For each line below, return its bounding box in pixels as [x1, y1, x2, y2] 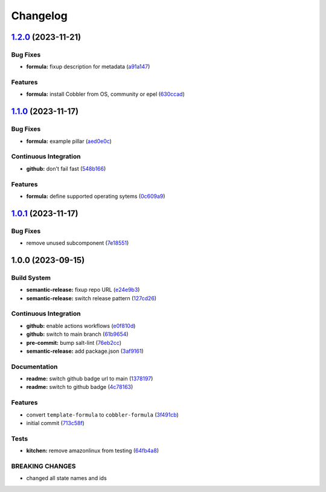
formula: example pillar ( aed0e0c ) [26, 137, 112, 145]
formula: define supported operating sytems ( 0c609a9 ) [26, 192, 165, 200]
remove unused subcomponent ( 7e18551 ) [26, 239, 129, 247]
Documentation [11, 362, 58, 371]
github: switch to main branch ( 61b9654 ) [26, 330, 129, 338]
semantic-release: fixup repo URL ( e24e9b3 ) [26, 286, 140, 294]
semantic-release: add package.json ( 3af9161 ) [26, 347, 144, 355]
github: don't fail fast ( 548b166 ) [26, 165, 106, 172]
